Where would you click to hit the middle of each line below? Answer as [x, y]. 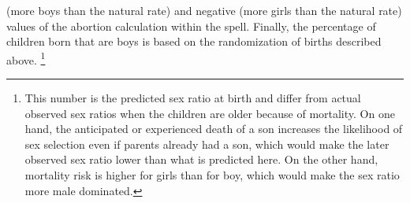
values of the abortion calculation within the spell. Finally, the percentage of [191, 26]
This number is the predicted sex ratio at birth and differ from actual [193, 98]
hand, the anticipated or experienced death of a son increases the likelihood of [214, 129]
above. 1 [26, 58]
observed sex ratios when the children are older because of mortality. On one [210, 113]
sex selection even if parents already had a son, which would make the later [207, 144]
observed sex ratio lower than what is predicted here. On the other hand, [201, 159]
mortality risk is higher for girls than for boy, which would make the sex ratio [212, 175]
